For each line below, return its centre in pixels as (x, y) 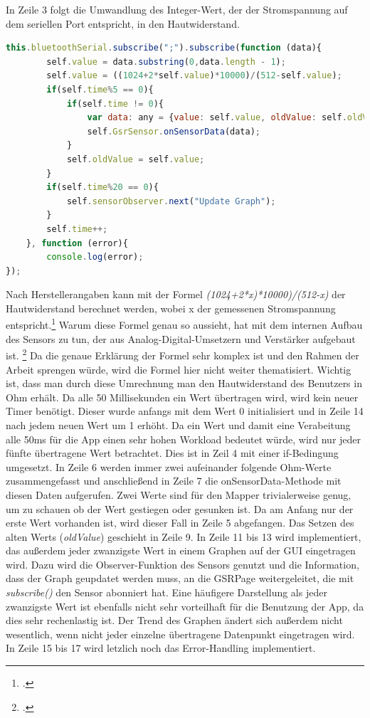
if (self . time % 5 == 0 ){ (100, 89)
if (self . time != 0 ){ (115, 104)
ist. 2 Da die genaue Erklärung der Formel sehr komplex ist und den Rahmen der (183, 354)
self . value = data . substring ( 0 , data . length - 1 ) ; (166, 62)
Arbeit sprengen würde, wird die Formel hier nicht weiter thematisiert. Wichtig (179, 369)
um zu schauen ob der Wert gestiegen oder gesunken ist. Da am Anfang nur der (180, 508)
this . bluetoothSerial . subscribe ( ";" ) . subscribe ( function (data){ (164, 48)
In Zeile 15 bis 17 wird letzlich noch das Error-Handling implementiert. (161, 648)
